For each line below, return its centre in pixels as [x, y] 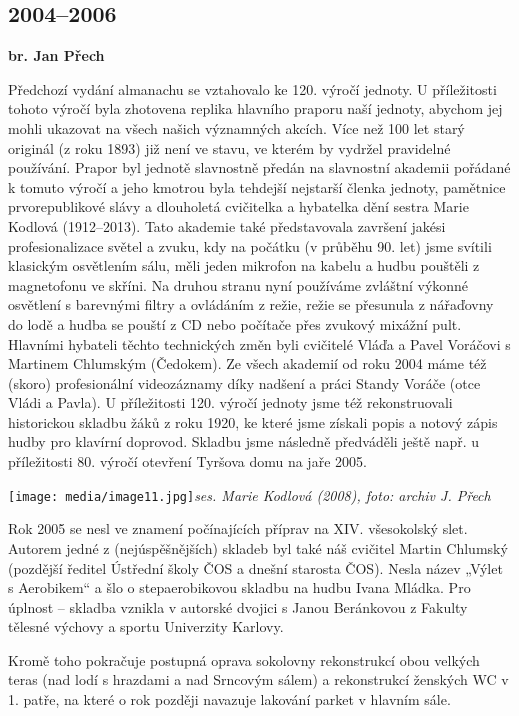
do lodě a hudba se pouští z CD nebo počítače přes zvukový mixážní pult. [235, 323]
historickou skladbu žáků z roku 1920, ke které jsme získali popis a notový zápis [253, 421]
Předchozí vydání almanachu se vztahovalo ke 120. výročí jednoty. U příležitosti [252, 88]
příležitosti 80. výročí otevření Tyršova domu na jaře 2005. [187, 461]
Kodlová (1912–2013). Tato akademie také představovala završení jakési [227, 225]
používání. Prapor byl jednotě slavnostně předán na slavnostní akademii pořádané [259, 167]
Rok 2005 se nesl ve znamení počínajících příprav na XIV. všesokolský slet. [238, 528]
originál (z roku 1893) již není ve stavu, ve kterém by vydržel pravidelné [229, 147]
